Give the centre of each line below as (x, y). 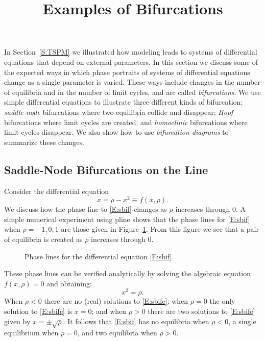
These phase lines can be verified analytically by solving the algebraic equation (127, 273)
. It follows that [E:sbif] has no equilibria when (136, 321)
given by (17, 321)
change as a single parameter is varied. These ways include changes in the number (132, 82)
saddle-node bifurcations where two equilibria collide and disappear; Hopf (119, 112)
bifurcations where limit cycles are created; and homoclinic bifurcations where (126, 122)
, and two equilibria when (117, 333)
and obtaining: (69, 283)
